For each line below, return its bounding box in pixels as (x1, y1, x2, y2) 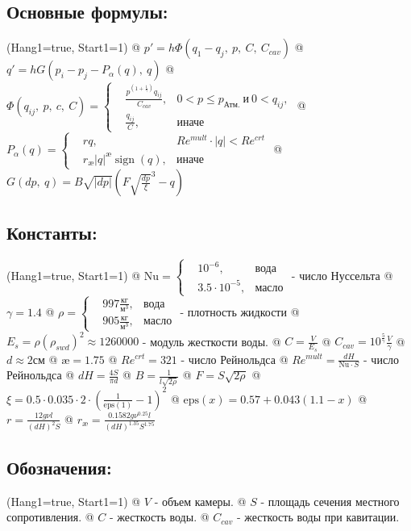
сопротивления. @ (6, 508, 94, 525)
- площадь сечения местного (260, 492, 400, 509)
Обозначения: (6, 454, 112, 479)
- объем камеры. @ (154, 492, 247, 509)
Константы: (6, 220, 98, 245)
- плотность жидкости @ (180, 303, 300, 320)
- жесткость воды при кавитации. (236, 508, 400, 525)
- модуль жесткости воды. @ (142, 332, 281, 349)
